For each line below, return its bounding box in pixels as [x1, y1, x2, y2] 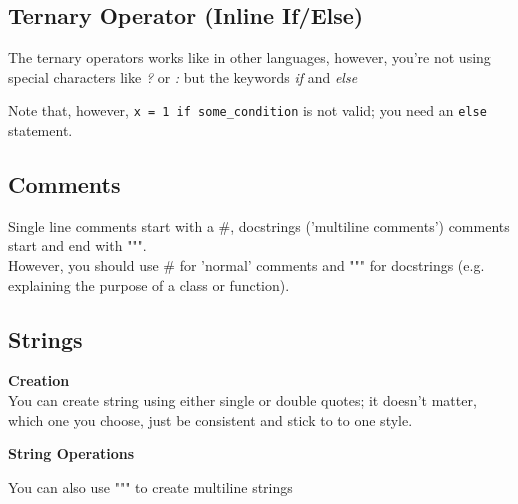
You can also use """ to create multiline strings [8, 476, 293, 497]
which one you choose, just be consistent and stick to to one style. [8, 409, 413, 430]
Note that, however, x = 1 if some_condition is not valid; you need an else [8, 100, 487, 121]
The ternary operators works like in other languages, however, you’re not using [8, 47, 491, 68]
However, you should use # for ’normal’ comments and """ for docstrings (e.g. [8, 255, 485, 276]
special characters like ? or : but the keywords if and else [8, 66, 358, 87]
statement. [8, 120, 73, 141]
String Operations [8, 443, 135, 464]
